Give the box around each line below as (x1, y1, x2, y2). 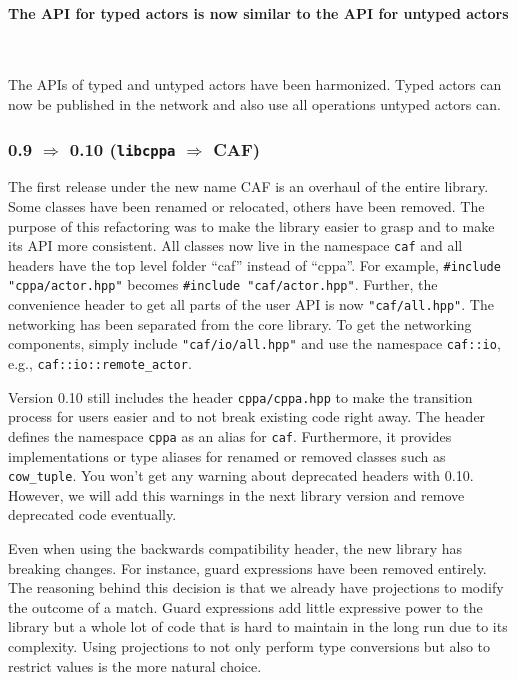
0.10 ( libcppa (69, 136, 176, 161)
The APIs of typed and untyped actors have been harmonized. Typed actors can (8, 74, 502, 95)
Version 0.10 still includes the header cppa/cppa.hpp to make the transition (8, 386, 473, 407)
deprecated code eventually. (8, 504, 177, 525)
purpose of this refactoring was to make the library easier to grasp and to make (8, 215, 495, 236)
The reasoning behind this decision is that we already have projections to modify (8, 577, 504, 598)
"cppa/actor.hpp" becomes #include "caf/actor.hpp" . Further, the (8, 274, 438, 295)
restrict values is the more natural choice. (8, 655, 262, 676)
